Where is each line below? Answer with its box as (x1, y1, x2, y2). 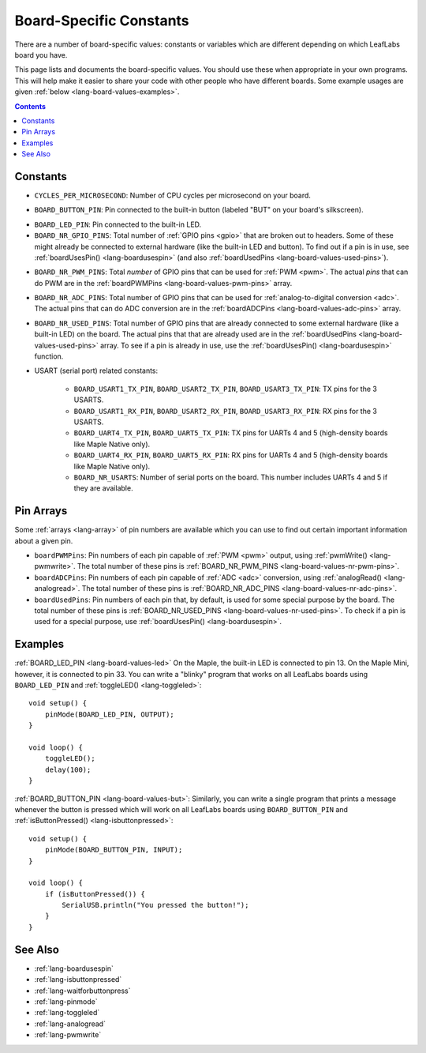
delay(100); (44, 765, 92, 774)
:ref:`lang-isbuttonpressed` (34, 975, 122, 984)
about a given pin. (14, 536, 73, 545)
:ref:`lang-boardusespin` (34, 964, 114, 973)
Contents (14, 101, 47, 111)
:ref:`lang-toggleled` (34, 1008, 100, 1017)
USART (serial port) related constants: (34, 366, 159, 375)
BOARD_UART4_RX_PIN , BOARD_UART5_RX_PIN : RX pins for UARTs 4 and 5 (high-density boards (73, 450, 388, 460)
